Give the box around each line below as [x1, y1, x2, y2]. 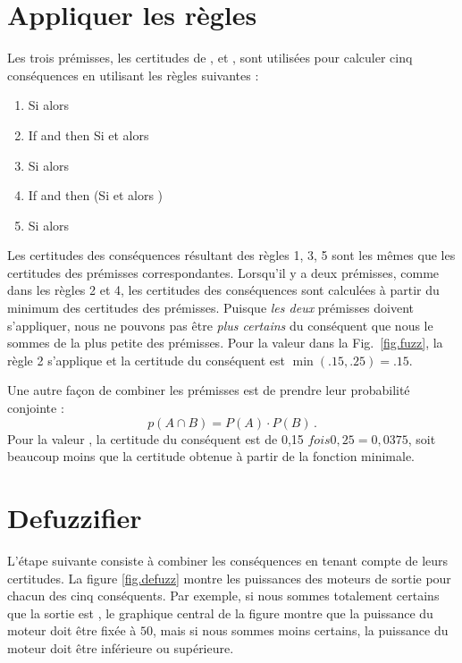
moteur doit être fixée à [7, 621, 137, 640]
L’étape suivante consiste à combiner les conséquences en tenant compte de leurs [7, 550, 449, 569]
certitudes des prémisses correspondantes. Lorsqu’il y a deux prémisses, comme [7, 263, 440, 281]
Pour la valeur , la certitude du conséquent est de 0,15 [7, 429, 304, 448]
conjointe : [7, 399, 64, 417]
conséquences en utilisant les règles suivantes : [7, 65, 259, 84]
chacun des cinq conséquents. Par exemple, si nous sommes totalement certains [7, 586, 440, 605]
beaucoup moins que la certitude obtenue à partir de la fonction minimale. [7, 447, 415, 466]
